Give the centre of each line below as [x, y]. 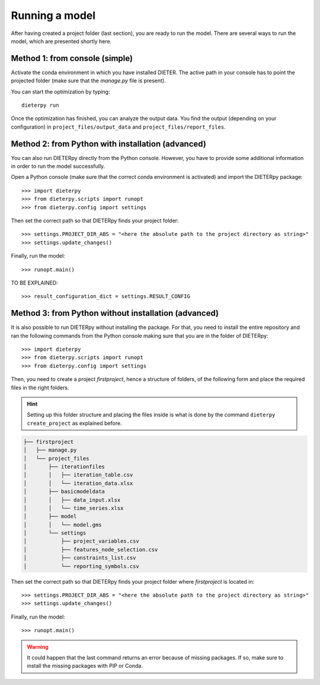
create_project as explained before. [74, 423]
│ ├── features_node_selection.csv [91, 549]
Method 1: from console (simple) [72, 58]
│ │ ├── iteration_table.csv [78, 475]
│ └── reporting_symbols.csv [81, 566]
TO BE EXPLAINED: [35, 283]
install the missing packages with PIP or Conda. [85, 666]
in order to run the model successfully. [58, 167]
